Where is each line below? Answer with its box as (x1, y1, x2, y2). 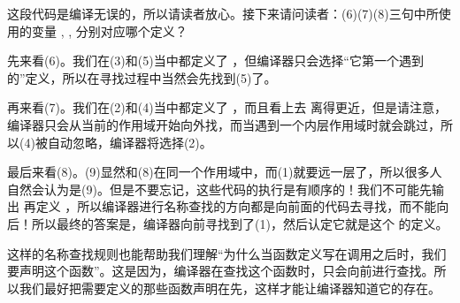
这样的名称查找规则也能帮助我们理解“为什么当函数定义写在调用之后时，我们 (7, 244, 447, 262)
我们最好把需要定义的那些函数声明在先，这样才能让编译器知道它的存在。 (19, 278, 441, 297)
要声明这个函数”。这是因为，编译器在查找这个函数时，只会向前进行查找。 (7, 261, 434, 280)
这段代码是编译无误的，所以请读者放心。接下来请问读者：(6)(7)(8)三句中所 (7, 4, 439, 22)
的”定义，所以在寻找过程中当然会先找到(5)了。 (7, 68, 277, 87)
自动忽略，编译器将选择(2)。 (47, 133, 212, 151)
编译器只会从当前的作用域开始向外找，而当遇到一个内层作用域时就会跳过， (7, 115, 441, 133)
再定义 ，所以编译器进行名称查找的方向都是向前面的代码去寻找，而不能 (23, 197, 437, 216)
